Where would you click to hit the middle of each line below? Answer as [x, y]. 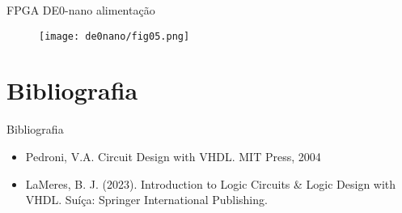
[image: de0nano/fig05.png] [114, 36]
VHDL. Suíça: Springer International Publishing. [146, 200]
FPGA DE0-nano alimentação [81, 10]
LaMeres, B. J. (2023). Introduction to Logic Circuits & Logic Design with [211, 183]
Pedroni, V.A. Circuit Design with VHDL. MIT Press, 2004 [173, 156]
